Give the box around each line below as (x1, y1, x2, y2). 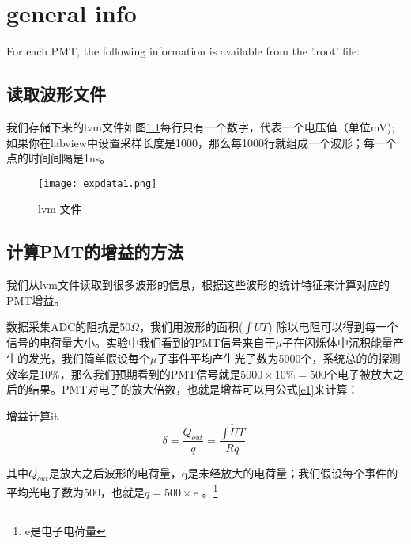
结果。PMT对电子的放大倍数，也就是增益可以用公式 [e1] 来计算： (28, 381, 359, 398)
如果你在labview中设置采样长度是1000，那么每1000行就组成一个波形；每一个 (6, 134, 397, 150)
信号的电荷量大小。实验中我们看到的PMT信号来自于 (6, 334, 276, 351)
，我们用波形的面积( (139, 318, 243, 335)
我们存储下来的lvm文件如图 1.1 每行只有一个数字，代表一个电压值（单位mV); (6, 118, 395, 135)
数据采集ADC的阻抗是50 (6, 318, 131, 335)
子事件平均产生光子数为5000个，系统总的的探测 (156, 349, 401, 366)
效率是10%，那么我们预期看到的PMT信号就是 (6, 365, 241, 382)
